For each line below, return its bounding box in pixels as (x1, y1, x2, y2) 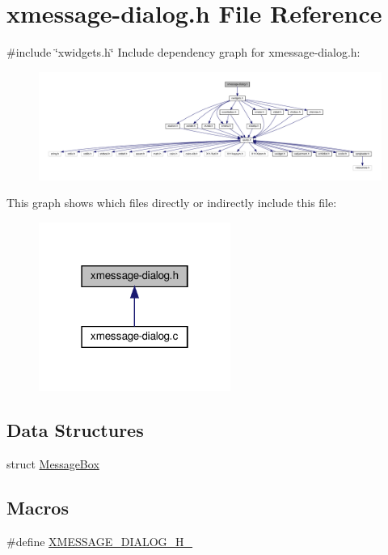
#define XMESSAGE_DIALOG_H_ (6, 532, 193, 549)
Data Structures (6, 417, 144, 442)
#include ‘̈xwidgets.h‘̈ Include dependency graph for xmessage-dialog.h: (6, 44, 361, 61)
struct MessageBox (6, 455, 99, 472)
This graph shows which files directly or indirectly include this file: (6, 194, 337, 211)
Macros (6, 494, 69, 519)
